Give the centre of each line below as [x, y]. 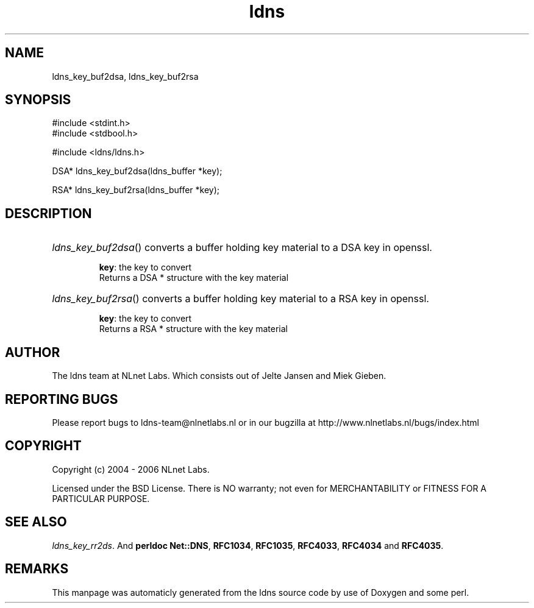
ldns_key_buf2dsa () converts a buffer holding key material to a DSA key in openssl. [242, 248]
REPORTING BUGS [62, 399]
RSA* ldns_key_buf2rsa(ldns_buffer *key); [136, 190]
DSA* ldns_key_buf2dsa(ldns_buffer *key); [137, 171]
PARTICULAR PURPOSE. [101, 498]
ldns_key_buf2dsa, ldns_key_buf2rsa [125, 76]
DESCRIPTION [48, 213]
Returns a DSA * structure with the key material [194, 278]
